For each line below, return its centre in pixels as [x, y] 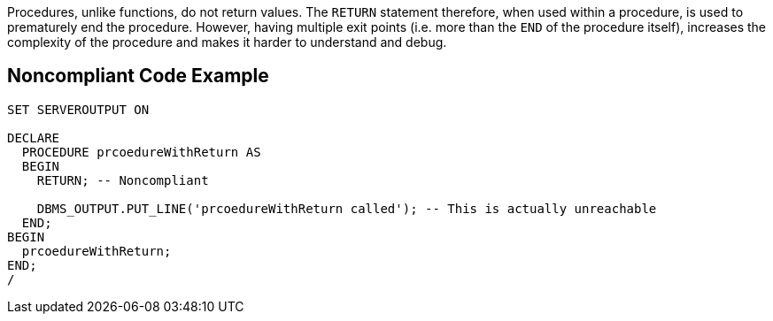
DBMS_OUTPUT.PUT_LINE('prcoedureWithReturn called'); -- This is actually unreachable [347, 208]
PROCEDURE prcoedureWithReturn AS [141, 152]
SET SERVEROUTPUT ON [78, 109]
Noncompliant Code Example [138, 76]
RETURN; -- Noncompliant [123, 180]
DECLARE [34, 138]
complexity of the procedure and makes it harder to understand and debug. [227, 42]
